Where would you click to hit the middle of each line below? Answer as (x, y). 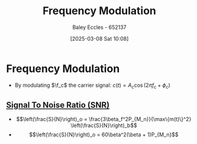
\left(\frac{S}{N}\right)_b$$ (104, 126)
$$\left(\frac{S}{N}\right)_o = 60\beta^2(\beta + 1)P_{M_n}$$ (104, 135)
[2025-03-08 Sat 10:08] (99, 38)
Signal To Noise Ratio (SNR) (58, 105)
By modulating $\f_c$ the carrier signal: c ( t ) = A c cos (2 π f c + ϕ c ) (92, 86)
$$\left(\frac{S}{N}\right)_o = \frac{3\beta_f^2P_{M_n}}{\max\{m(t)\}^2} (104, 119)
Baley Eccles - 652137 (99, 27)
